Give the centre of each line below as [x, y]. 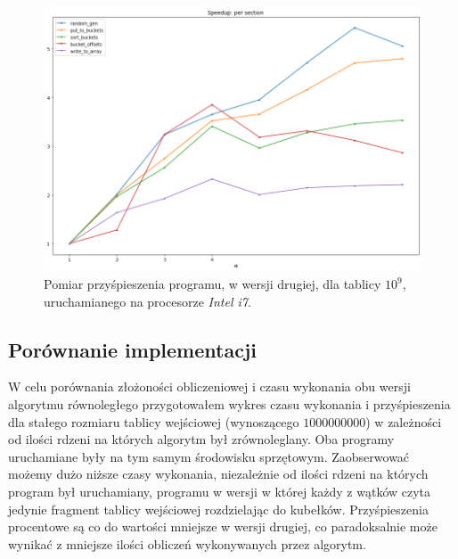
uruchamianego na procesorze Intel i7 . [147, 301]
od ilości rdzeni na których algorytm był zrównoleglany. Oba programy [201, 439]
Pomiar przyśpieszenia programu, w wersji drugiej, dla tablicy [213, 284]
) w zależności [404, 421]
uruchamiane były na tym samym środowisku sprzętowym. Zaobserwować [209, 456]
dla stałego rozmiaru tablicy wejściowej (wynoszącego [154, 421]
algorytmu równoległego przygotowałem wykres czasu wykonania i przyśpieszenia [229, 403]
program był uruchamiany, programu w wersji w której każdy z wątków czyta [220, 491]
